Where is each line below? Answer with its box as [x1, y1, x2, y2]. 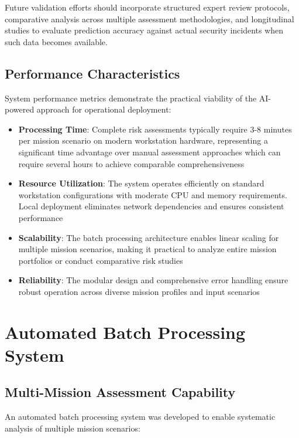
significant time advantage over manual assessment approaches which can [18, 145, 281, 158]
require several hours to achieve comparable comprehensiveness [18, 157, 245, 169]
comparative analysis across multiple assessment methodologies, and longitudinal [5, 12, 294, 25]
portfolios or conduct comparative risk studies [18, 254, 183, 266]
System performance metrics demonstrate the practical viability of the [5, 91, 257, 104]
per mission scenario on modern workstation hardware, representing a [18, 134, 268, 147]
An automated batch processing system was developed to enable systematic [5, 410, 276, 423]
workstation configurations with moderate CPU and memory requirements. [18, 188, 287, 201]
